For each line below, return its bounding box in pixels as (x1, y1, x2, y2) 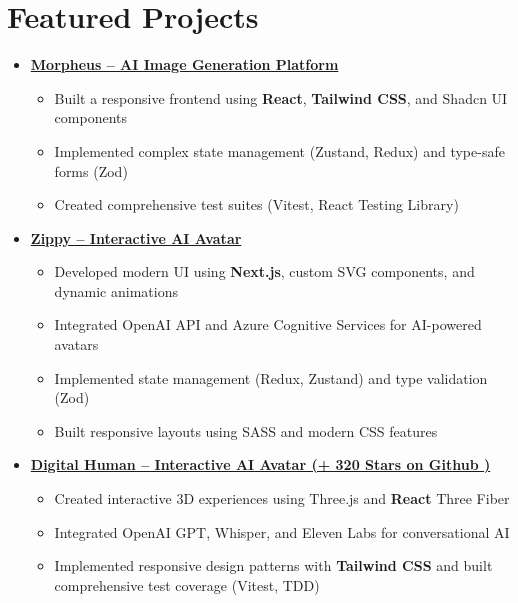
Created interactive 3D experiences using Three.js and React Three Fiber (54, 488, 510, 509)
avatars (54, 334, 99, 355)
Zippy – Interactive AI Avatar (30, 227, 242, 248)
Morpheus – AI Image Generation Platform (30, 54, 339, 75)
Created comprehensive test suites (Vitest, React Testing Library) (54, 194, 459, 215)
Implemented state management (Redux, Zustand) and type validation (54, 367, 488, 388)
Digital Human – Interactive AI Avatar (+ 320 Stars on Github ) (30, 454, 491, 475)
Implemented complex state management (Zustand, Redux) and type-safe (54, 140, 505, 161)
